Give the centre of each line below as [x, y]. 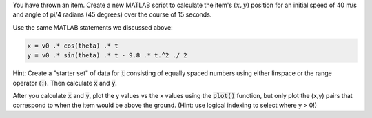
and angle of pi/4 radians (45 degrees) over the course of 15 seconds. [112, 14]
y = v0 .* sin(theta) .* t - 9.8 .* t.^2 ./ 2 [107, 56]
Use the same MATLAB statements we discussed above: [93, 27]
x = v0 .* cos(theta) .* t [73, 46]
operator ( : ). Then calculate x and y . [65, 83]
